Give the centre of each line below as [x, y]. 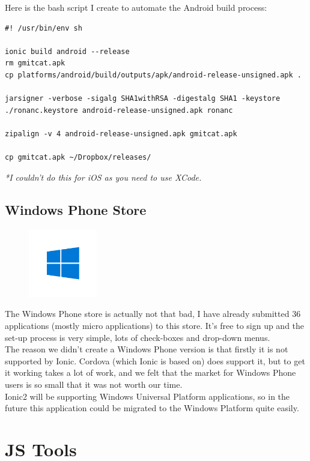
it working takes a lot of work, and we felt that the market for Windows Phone [150, 372]
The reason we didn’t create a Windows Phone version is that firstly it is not [147, 349]
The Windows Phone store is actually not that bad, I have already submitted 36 [153, 314]
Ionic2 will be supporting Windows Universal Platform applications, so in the [147, 396]
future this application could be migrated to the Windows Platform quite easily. [152, 408]
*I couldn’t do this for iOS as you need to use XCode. [103, 177]
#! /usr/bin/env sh [44, 28]
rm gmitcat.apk [35, 63]
